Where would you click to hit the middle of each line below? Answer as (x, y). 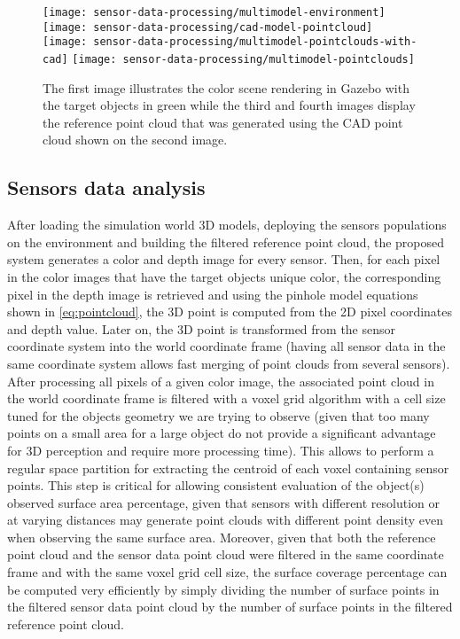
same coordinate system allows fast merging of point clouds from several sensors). (229, 363)
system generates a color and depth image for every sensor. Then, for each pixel (224, 259)
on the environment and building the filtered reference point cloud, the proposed (226, 242)
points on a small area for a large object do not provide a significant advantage (222, 433)
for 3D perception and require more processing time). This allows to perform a (221, 450)
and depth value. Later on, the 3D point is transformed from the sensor (202, 328)
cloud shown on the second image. (135, 140)
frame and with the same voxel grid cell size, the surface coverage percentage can (227, 572)
